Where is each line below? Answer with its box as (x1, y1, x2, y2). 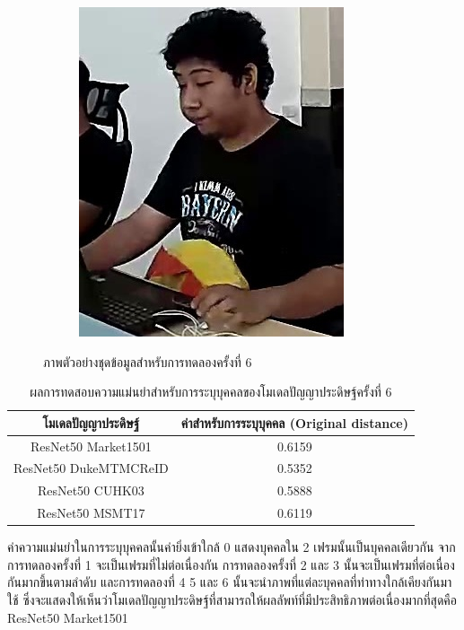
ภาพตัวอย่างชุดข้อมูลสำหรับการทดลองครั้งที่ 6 (43, 352, 252, 371)
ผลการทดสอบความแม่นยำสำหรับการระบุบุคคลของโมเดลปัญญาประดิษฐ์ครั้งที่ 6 (30, 382, 392, 401)
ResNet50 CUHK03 (37, 481, 144, 500)
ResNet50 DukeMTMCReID (13, 459, 169, 477)
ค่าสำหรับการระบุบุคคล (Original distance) (180, 413, 408, 432)
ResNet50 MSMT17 (37, 503, 145, 522)
